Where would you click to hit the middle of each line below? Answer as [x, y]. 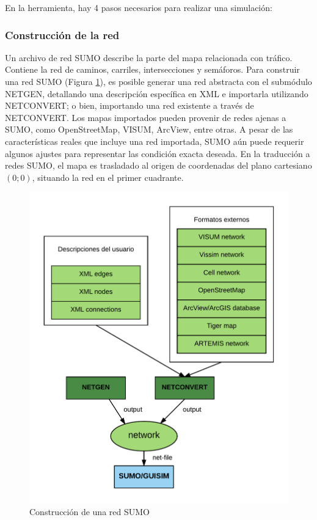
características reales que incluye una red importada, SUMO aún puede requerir [155, 141]
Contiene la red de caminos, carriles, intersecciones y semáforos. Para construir [152, 69]
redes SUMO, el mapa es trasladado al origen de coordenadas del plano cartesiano [158, 165]
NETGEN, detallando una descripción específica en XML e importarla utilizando [157, 93]
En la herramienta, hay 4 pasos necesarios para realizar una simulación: [139, 7]
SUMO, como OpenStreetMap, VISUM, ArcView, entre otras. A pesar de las [149, 129]
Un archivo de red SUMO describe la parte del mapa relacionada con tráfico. [149, 57]
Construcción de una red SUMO [89, 511]
